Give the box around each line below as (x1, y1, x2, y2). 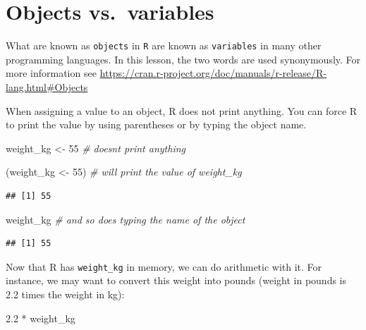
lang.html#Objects (6, 79, 88, 94)
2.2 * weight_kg (6, 310, 75, 325)
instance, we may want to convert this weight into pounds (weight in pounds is (6, 273, 347, 288)
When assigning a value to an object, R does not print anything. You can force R (6, 103, 358, 118)
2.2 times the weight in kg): (6, 286, 125, 301)
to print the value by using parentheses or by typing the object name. (6, 117, 307, 132)
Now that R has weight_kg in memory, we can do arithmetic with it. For (6, 259, 322, 274)
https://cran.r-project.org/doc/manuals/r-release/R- (99, 66, 327, 80)
